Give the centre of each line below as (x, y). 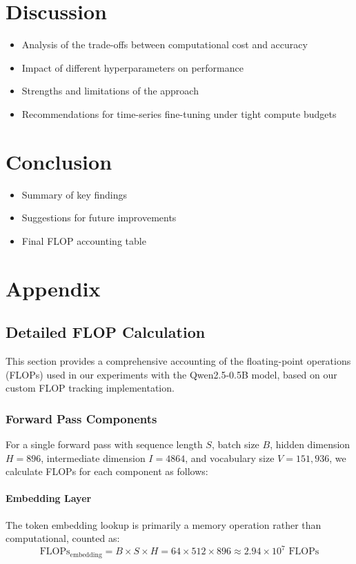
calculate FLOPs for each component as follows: (107, 471)
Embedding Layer (49, 498)
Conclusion (59, 161)
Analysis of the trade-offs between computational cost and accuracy (165, 44)
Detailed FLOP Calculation (106, 332)
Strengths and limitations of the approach (110, 91)
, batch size (235, 444)
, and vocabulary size (230, 457)
